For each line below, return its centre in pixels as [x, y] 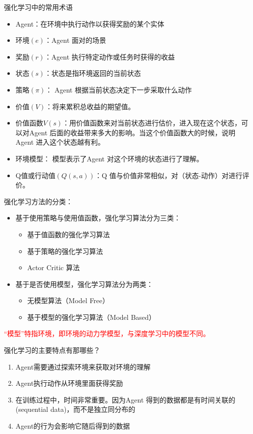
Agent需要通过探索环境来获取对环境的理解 [83, 366]
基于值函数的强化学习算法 [69, 234]
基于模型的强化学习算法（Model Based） [91, 317]
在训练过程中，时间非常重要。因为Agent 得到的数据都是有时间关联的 [126, 399]
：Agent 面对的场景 [75, 40]
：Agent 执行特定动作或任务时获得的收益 [110, 56]
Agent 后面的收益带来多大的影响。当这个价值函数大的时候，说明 [132, 132]
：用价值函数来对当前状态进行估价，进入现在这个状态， [152, 123]
